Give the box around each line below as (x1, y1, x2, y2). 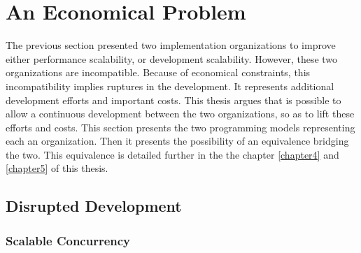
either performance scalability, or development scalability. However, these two (6, 51, 338, 66)
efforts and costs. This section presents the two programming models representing (6, 120, 355, 134)
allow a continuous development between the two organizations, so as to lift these (6, 106, 355, 121)
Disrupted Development (6, 195, 182, 217)
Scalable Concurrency (6, 231, 131, 249)
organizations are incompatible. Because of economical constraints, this (6, 65, 311, 80)
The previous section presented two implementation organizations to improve (6, 38, 336, 52)
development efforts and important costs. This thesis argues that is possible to (6, 92, 341, 107)
